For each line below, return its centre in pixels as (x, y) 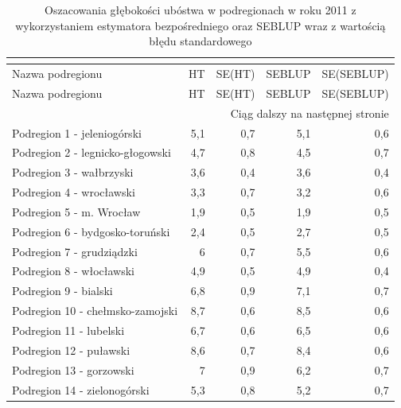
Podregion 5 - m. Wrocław (76, 211)
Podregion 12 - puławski (71, 350)
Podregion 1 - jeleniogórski (77, 132)
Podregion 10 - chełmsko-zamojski (95, 311)
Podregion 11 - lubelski (68, 330)
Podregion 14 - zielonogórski (81, 389)
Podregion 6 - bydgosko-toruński (91, 231)
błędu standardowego (200, 41)
